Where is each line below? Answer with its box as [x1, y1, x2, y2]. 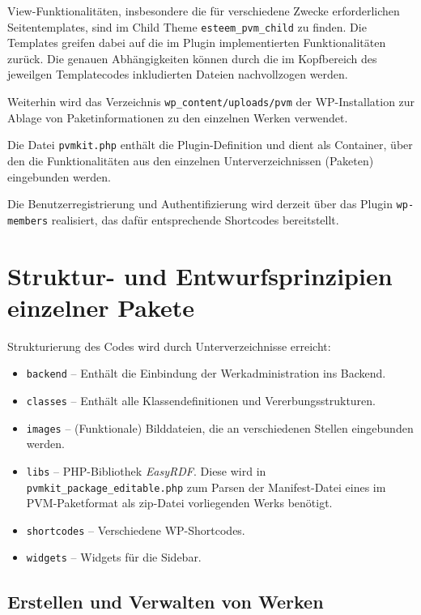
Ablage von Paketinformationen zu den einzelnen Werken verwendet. [7, 109, 348, 126]
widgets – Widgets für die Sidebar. [26, 549, 202, 566]
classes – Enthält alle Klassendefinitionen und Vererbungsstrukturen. [26, 392, 376, 408]
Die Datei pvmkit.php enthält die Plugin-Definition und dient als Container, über [7, 136, 413, 153]
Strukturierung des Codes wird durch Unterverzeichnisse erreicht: [7, 337, 331, 354]
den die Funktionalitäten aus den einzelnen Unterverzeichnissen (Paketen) [7, 152, 374, 169]
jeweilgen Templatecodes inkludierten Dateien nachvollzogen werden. [7, 66, 348, 83]
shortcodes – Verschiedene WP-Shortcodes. [26, 521, 245, 538]
